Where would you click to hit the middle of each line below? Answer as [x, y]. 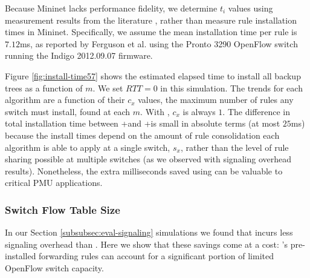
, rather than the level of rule [234, 147]
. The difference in [256, 111]
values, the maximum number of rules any [216, 100]
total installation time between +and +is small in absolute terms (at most [143, 123]
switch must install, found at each [68, 111]
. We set [108, 88]
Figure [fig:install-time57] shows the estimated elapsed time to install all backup [153, 75]
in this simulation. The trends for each [231, 88]
